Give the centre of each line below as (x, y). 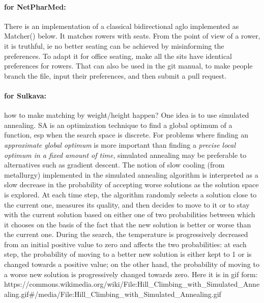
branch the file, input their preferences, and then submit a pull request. (115, 75)
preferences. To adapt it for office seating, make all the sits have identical (118, 56)
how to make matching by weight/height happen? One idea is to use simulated (127, 115)
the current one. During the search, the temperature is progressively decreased (126, 234)
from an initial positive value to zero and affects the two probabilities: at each (125, 244)
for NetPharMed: (35, 6)
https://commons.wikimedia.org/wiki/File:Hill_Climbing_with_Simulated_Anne (132, 284)
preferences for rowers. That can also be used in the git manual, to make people (128, 66)
